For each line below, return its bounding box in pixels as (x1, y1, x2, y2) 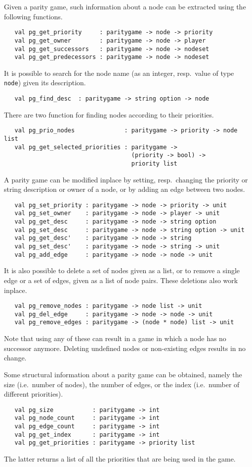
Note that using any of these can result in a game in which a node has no (4, 333, 226, 344)
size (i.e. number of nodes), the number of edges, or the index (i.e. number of (4, 379, 240, 389)
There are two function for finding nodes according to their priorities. (4, 109, 214, 119)
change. (4, 352, 27, 363)
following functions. (4, 11, 63, 21)
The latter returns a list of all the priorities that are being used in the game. (4, 453, 236, 464)
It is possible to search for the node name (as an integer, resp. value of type (4, 67, 234, 78)
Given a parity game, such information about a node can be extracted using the (4, 1, 246, 11)
